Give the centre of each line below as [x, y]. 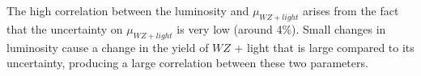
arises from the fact [351, 10]
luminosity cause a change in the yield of [108, 47]
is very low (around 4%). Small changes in [281, 28]
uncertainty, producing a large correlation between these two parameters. [187, 63]
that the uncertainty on [65, 28]
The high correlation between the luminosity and [128, 10]
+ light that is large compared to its [324, 47]
